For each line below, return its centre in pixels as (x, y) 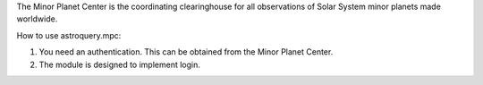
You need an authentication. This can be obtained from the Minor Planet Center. (186, 52)
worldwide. (37, 19)
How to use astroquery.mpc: (69, 35)
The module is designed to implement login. (120, 64)
